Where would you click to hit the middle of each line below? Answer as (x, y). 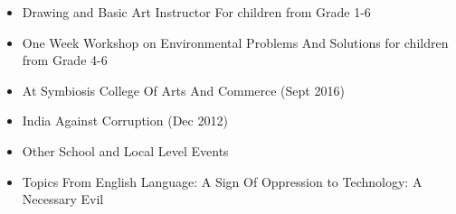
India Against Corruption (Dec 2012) (125, 121)
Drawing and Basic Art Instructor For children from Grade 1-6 (196, 12)
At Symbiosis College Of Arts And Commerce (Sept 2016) (183, 90)
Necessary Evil (63, 199)
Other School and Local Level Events (125, 150)
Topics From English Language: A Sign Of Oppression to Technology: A (222, 181)
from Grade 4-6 (65, 60)
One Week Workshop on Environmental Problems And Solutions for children (235, 42)
